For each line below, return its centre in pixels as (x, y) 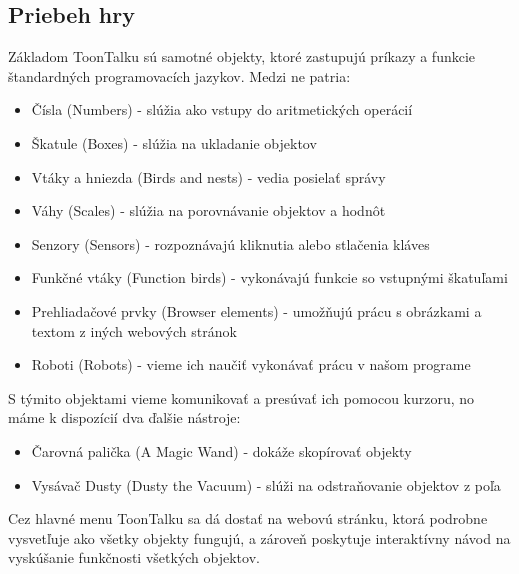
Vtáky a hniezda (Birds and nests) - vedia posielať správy (208, 176)
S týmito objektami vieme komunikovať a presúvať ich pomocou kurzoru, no (241, 397)
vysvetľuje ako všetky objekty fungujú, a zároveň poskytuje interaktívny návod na (259, 537)
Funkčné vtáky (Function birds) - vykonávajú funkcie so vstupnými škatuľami (269, 277)
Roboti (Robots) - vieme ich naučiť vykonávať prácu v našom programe (251, 364)
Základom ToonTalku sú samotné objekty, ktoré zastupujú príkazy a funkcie (242, 56)
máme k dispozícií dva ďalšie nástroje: (124, 417)
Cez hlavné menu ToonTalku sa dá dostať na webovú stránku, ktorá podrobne (248, 518)
